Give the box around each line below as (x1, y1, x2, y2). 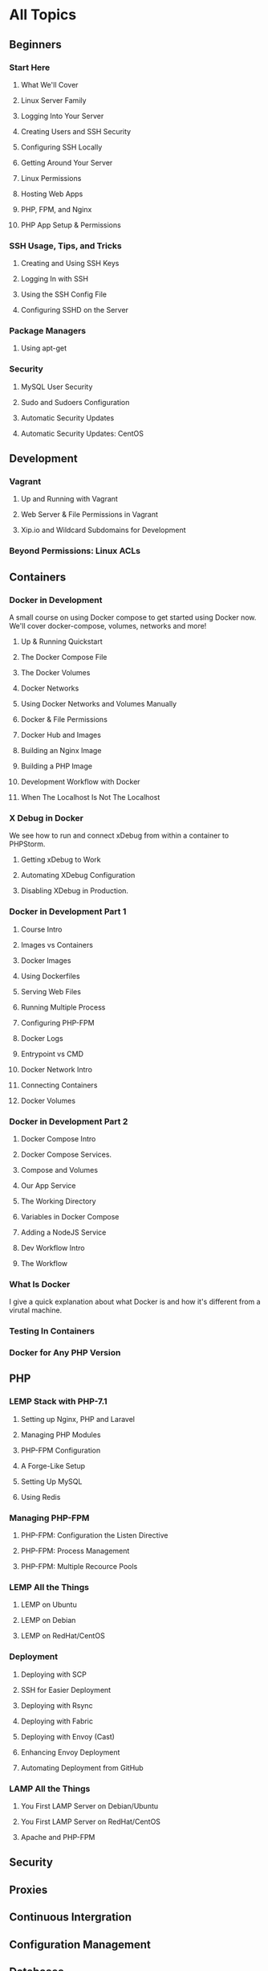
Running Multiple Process (20, 1002, 106, 1012)
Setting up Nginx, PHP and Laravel (20, 1414, 136, 1424)
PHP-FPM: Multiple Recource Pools (20, 1562, 138, 1571)
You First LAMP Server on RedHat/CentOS (20, 1817, 161, 1826)
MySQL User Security (20, 382, 93, 391)
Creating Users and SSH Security (20, 126, 132, 136)
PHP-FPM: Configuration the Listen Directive (20, 1530, 169, 1540)
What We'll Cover (20, 80, 79, 89)
